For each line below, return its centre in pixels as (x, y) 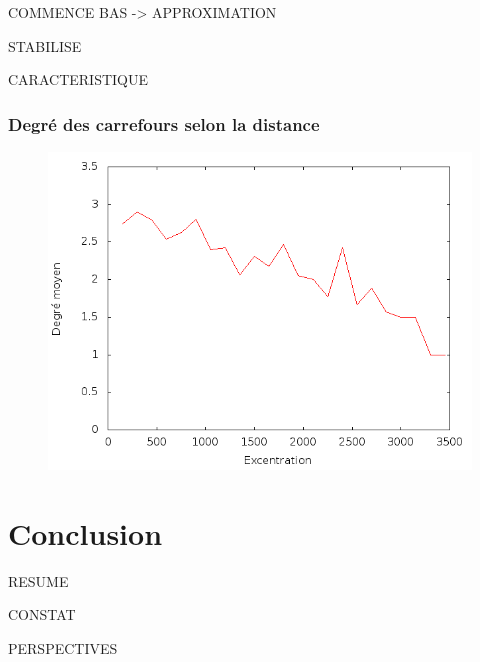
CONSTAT (42, 614)
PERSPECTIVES (63, 647)
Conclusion (85, 532)
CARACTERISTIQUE (78, 79)
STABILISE (45, 45)
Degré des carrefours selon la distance (164, 123)
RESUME (38, 580)
